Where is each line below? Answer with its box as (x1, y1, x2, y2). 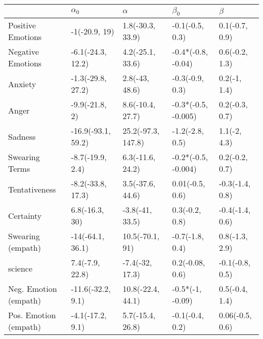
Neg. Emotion (8, 283, 57, 295)
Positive (8, 19, 36, 31)
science (8, 262, 33, 274)
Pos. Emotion (8, 309, 56, 321)
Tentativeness (8, 183, 56, 195)
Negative (8, 46, 39, 58)
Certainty (8, 209, 42, 221)
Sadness (8, 130, 36, 142)
